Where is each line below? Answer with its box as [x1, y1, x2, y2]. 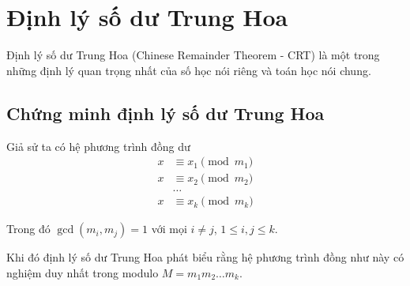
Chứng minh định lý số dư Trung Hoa [6, 100, 325, 125]
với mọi [151, 220, 187, 237]
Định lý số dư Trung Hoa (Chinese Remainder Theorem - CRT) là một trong [6, 47, 380, 63]
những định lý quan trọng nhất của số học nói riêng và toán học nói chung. [6, 62, 371, 78]
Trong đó [6, 220, 51, 237]
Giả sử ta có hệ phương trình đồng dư [6, 137, 190, 154]
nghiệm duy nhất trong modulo [6, 264, 159, 280]
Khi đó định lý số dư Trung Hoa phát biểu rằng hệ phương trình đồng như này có [6, 249, 404, 265]
